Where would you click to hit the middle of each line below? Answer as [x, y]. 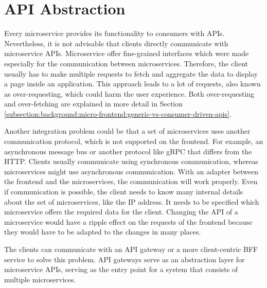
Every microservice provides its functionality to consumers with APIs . [114, 33]
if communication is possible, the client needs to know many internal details [124, 192]
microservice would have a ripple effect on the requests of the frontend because [128, 221]
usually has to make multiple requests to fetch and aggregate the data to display [131, 73]
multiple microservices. [40, 279]
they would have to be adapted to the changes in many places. [103, 232]
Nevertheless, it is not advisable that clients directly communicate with [116, 43]
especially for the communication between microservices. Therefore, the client [126, 63]
